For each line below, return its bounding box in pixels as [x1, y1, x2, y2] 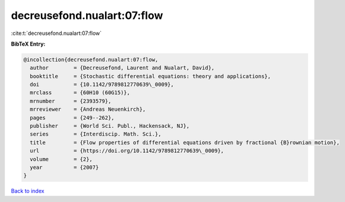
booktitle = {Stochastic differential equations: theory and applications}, [30, 73, 271, 79]
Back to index [11, 187, 45, 195]
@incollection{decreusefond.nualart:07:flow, [23, 56, 159, 63]
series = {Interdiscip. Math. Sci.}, [30, 131, 162, 137]
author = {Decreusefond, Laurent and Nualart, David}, [30, 65, 215, 71]
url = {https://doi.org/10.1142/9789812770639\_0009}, [30, 148, 224, 154]
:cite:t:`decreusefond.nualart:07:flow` [11, 30, 102, 37]
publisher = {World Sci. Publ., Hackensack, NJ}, [30, 123, 190, 130]
